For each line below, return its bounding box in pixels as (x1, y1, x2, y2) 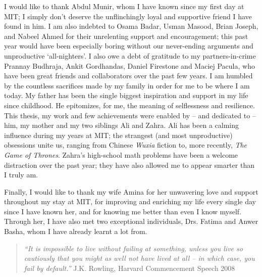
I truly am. (4, 169, 38, 180)
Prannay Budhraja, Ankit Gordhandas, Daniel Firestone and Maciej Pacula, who (4, 60, 255, 71)
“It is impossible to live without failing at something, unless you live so (24, 243, 243, 253)
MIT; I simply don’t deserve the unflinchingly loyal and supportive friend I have (4, 11, 252, 21)
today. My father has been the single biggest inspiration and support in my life (4, 90, 248, 101)
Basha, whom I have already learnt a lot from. (4, 226, 147, 237)
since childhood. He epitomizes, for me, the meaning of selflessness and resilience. (4, 100, 255, 110)
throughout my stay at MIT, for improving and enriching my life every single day (4, 196, 256, 207)
